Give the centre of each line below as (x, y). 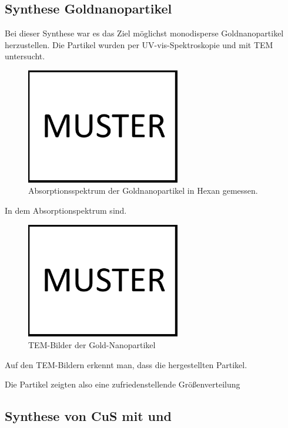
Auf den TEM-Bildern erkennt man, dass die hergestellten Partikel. (126, 364)
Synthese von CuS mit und (88, 416)
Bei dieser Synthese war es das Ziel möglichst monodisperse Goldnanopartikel (144, 33)
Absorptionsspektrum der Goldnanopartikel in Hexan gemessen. (143, 191)
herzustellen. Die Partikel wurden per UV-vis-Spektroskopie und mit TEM (139, 44)
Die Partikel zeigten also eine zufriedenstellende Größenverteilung (123, 384)
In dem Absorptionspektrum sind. (66, 210)
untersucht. (25, 56)
